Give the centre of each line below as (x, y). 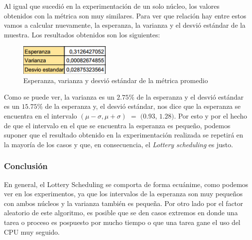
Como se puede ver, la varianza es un (59, 96)
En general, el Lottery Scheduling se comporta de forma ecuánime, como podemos (126, 184)
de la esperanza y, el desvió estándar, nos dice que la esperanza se (143, 106)
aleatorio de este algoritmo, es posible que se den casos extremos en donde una (121, 213)
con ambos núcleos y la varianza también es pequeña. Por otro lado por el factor (124, 203)
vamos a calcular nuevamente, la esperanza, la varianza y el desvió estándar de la (125, 25)
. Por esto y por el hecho (210, 115)
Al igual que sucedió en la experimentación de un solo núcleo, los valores (112, 6)
